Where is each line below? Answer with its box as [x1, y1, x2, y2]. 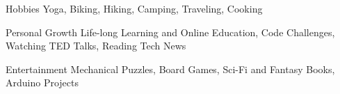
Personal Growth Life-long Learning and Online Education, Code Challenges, [6, 24, 335, 39]
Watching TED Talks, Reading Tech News [6, 38, 186, 53]
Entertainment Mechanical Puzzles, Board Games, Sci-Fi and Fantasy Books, [6, 61, 335, 76]
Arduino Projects [6, 75, 79, 90]
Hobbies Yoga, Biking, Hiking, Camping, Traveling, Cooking [6, 1, 263, 15]
